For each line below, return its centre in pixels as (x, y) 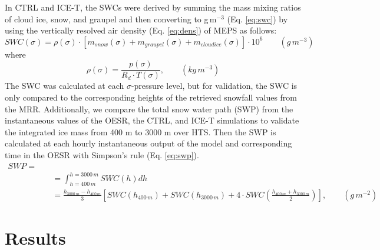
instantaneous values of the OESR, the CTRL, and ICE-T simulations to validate (152, 120)
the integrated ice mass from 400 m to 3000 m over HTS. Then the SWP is (141, 131)
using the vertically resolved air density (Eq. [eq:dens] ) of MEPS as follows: (141, 30)
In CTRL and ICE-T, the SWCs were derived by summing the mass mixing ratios (153, 7)
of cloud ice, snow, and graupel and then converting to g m (111, 19)
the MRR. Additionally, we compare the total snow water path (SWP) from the (149, 109)
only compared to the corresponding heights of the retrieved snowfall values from (151, 97)
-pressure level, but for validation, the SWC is (214, 86)
